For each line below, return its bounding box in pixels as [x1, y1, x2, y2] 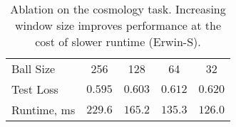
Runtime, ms [11, 101, 76, 118]
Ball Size [11, 60, 56, 77]
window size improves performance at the [14, 17, 222, 33]
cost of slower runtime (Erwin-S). [35, 33, 201, 50]
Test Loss [11, 81, 58, 97]
